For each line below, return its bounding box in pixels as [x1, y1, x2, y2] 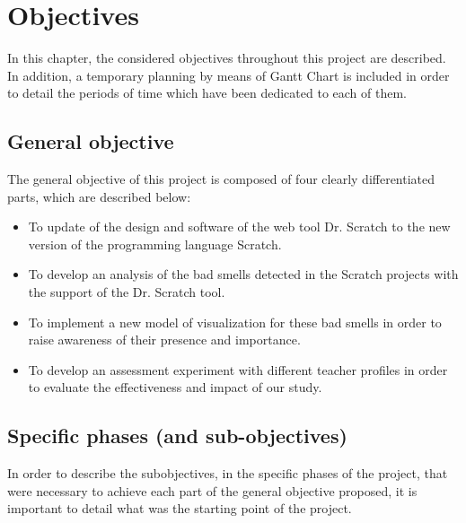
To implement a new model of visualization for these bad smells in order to [28, 312, 442, 331]
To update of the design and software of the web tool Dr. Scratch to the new [28, 217, 451, 236]
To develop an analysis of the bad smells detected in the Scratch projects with [28, 265, 459, 283]
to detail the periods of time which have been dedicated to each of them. [7, 83, 407, 102]
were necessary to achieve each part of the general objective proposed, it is [7, 481, 418, 500]
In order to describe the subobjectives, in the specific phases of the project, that [7, 464, 448, 483]
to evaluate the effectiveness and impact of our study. [28, 378, 322, 397]
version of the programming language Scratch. [28, 234, 282, 253]
